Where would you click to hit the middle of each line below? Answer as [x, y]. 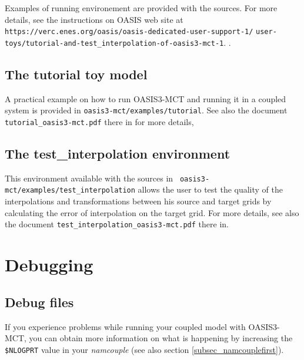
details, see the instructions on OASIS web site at [94, 19]
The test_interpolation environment [118, 153]
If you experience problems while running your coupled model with [125, 326]
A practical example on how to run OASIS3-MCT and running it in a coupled [146, 98]
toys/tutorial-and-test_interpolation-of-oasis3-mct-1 [114, 43]
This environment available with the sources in [89, 178]
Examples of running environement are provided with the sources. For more [141, 8]
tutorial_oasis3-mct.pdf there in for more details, [99, 121]
